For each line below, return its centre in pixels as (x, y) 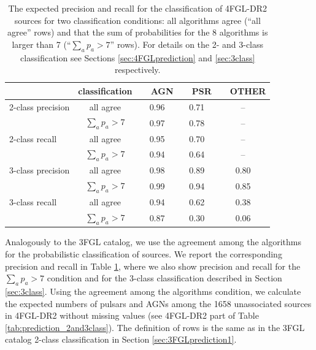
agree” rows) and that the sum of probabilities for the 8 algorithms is (137, 32)
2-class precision (40, 106)
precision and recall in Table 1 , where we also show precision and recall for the (153, 266)
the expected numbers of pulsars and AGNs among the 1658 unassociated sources (158, 303)
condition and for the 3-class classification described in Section (164, 278)
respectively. (138, 70)
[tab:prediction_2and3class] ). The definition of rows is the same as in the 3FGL (155, 327)
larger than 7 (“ (41, 44)
